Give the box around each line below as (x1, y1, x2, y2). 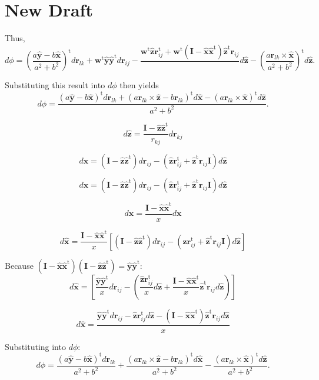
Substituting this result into (5, 79, 105, 91)
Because (5, 259, 34, 271)
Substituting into (5, 340, 66, 352)
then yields (119, 79, 159, 91)
